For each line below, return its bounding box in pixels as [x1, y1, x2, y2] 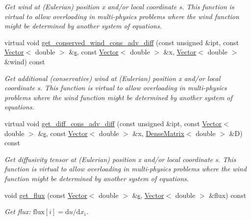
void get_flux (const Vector [4, 190, 87, 200]
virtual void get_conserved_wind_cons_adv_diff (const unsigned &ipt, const [4, 37, 239, 47]
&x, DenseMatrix [132, 128, 184, 138]
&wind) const [4, 56, 45, 66]
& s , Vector [132, 190, 164, 200]
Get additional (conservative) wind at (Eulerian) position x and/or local [4, 73, 221, 83]
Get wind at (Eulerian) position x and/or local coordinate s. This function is [4, 1, 234, 11]
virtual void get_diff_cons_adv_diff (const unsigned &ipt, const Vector [4, 118, 222, 128]
